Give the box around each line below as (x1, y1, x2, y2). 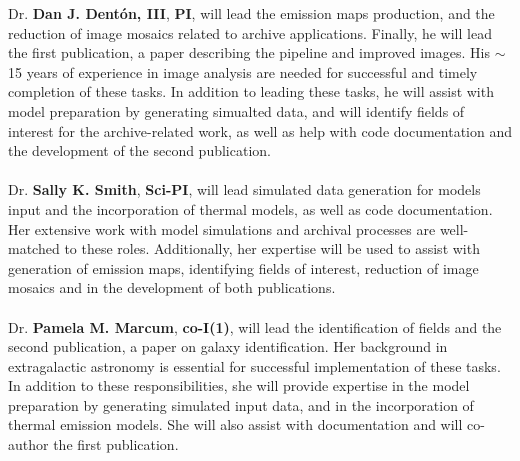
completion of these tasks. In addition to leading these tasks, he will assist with (8, 81, 494, 102)
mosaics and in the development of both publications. (8, 277, 336, 298)
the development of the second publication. (8, 140, 271, 161)
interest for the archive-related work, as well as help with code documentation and (8, 120, 513, 141)
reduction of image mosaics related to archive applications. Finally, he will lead (8, 22, 492, 43)
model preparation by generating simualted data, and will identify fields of (8, 100, 465, 121)
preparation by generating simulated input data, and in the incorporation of (8, 394, 474, 415)
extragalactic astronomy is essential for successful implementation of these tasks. (8, 355, 501, 376)
